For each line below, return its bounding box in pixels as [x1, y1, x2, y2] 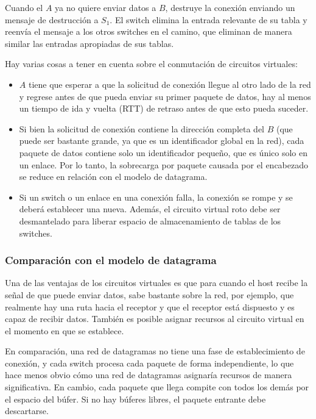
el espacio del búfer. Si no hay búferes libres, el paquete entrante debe [5, 392, 266, 405]
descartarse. [5, 404, 49, 417]
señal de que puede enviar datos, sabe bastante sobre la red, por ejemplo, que [5, 288, 294, 301]
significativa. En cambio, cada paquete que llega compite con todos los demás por [5, 381, 309, 393]
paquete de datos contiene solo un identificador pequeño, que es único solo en [19, 146, 308, 159]
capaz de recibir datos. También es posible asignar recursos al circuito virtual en [5, 312, 304, 325]
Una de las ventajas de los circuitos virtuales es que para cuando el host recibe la [5, 276, 308, 289]
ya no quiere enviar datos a [55, 1, 156, 13]
